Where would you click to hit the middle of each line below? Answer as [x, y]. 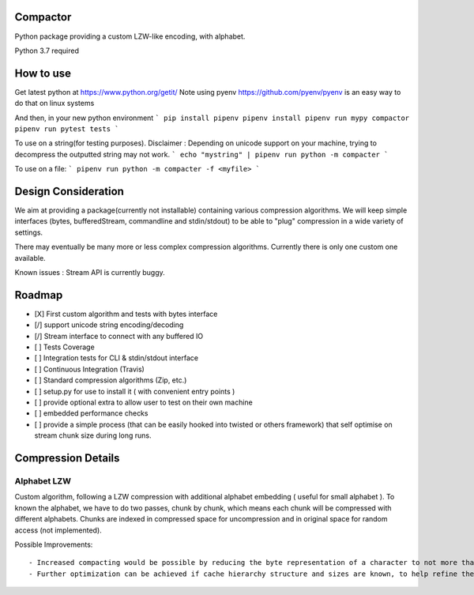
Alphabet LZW [43, 481]
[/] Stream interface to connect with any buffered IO [119, 336]
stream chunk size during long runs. [93, 435]
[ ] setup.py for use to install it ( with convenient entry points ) [135, 391]
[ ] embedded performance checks [91, 413]
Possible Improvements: [54, 544]
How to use [43, 73]
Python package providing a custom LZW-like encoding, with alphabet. [130, 36]
